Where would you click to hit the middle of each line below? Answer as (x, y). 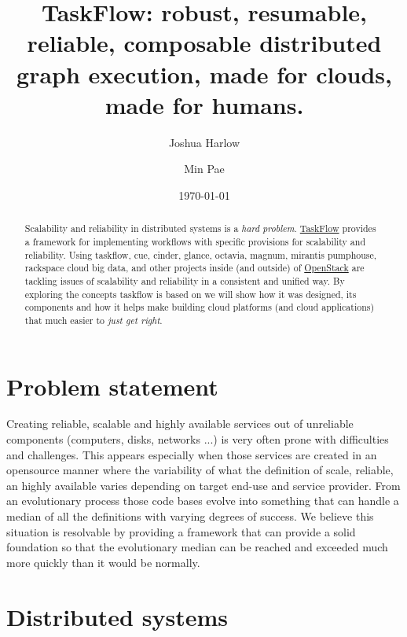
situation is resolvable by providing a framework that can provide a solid (181, 531)
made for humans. (204, 104)
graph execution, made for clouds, (204, 74)
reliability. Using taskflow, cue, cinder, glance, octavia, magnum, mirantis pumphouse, (201, 254)
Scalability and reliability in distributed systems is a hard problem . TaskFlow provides (200, 228)
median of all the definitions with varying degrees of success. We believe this (190, 516)
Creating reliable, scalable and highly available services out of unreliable (180, 423)
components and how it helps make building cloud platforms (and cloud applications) (200, 307)
